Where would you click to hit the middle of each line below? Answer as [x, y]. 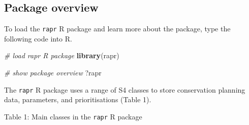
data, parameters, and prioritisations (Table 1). [78, 99]
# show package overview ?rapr [53, 73]
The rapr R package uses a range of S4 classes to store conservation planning [125, 89]
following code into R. [38, 38]
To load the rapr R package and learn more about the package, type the [117, 29]
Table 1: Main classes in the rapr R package [73, 116]
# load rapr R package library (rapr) [62, 55]
